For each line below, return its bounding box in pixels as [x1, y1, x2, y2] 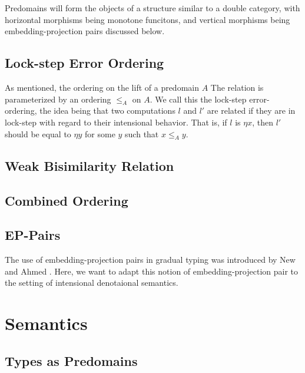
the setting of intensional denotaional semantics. [5, 276, 178, 289]
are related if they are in [207, 104, 296, 117]
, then [252, 115, 273, 128]
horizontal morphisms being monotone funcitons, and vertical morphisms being [5, 13, 290, 25]
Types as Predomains [5, 351, 138, 369]
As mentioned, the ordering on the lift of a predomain [5, 81, 199, 93]
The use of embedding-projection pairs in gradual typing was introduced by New [5, 253, 296, 266]
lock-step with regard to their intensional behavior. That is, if [5, 115, 227, 128]
